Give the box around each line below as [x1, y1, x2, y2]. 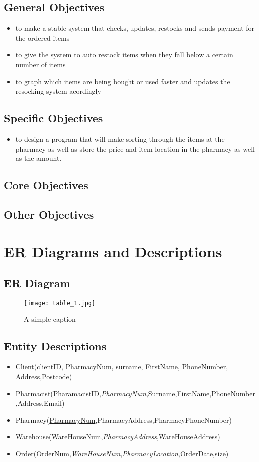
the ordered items [15, 32, 70, 43]
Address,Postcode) [15, 371, 72, 381]
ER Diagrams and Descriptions [4, 241, 222, 261]
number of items [15, 59, 66, 69]
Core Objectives [4, 177, 88, 193]
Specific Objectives [4, 110, 103, 126]
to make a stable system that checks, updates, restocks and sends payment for [15, 23, 255, 33]
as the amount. [15, 153, 62, 163]
